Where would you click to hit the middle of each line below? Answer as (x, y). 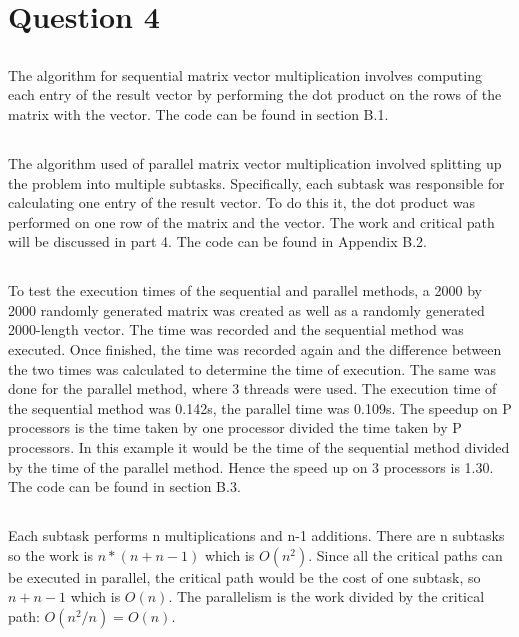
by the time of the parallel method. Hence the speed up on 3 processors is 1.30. (251, 466)
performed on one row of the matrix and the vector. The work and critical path (251, 221)
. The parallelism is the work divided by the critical (326, 596)
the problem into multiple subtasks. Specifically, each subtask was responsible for (256, 182)
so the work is (50, 554)
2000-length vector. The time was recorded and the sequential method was (236, 329)
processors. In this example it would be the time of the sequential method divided (259, 447)
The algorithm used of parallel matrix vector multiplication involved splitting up (255, 162)
